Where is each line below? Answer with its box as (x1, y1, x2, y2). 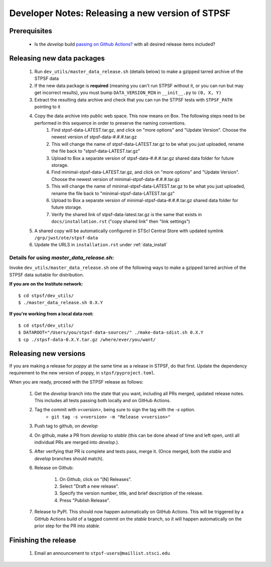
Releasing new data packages (9, 54, 105, 63)
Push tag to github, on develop (34, 423, 98, 429)
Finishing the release (9, 536, 76, 544)
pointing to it (34, 104, 61, 110)
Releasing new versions (9, 349, 85, 358)
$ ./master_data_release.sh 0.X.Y (18, 300, 103, 306)
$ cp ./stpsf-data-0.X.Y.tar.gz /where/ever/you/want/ (18, 337, 156, 342)
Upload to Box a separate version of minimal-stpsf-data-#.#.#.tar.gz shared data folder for (51, 198, 238, 203)
